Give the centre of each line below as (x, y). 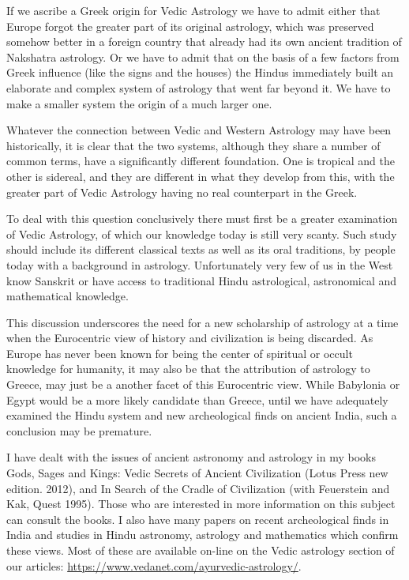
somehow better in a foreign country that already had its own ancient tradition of (204, 41)
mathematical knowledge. (68, 296)
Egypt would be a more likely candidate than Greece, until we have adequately (197, 399)
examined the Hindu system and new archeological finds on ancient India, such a (202, 415)
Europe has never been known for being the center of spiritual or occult (180, 353)
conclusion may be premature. (79, 430)
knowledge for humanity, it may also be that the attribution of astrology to (188, 369)
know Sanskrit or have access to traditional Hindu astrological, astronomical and (202, 280)
